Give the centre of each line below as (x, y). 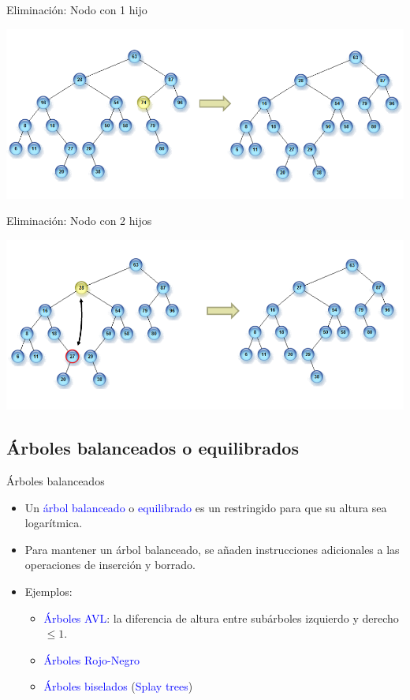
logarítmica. (54, 523)
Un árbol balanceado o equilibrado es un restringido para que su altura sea (206, 507)
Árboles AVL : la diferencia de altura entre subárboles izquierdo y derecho (221, 618)
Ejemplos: (48, 591)
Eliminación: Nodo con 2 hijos (79, 221)
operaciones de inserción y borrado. (110, 565)
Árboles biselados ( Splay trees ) (118, 686)
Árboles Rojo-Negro (91, 659)
